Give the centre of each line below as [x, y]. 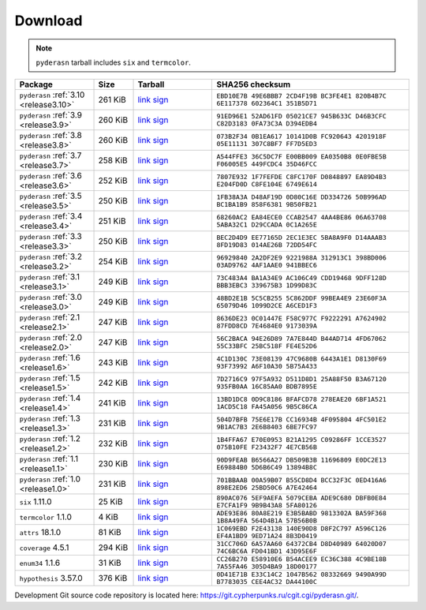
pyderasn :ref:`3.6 [50, 176]
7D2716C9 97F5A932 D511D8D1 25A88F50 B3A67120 [301, 379]
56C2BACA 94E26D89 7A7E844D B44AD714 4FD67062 [301, 339]
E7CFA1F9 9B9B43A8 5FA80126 [267, 505]
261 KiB [112, 100]
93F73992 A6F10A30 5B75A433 [267, 367]
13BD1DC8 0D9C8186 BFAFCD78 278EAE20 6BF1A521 [301, 400]
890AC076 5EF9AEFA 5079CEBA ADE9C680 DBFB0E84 [301, 498]
